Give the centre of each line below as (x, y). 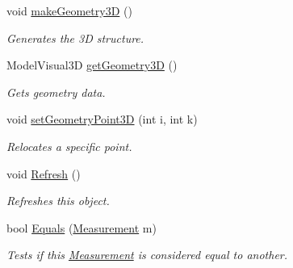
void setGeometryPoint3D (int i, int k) (102, 119)
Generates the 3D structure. (75, 38)
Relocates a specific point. (69, 146)
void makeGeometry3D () (69, 10)
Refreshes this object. (58, 201)
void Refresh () (44, 173)
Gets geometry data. (56, 92)
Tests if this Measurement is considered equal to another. (147, 255)
